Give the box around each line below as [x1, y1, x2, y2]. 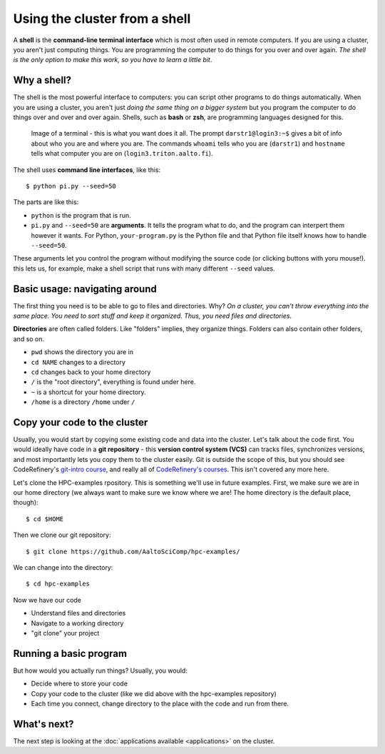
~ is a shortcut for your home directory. [31, 388, 146, 396]
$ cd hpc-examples [26, 580, 91, 588]
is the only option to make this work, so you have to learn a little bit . [13, 56, 212, 64]
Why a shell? [13, 74, 71, 86]
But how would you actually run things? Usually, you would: [13, 666, 188, 675]
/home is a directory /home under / [31, 398, 135, 406]
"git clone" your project [31, 628, 100, 637]
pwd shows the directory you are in [31, 348, 133, 356]
